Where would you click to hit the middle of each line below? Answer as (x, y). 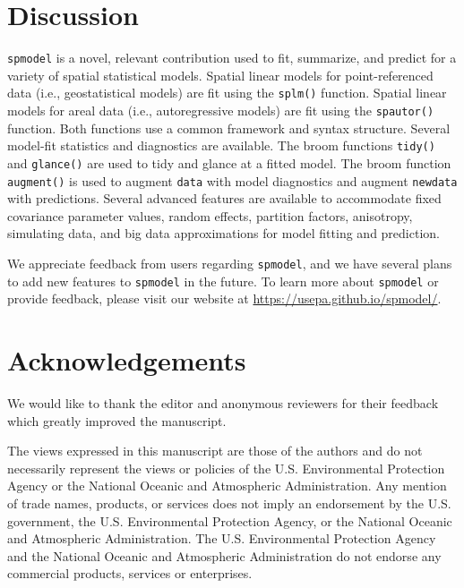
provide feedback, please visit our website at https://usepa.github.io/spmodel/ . (224, 298)
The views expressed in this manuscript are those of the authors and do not (215, 451)
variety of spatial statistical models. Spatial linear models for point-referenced (220, 75)
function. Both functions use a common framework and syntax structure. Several (229, 128)
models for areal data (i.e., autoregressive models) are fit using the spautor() (221, 111)
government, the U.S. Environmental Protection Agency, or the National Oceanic (230, 520)
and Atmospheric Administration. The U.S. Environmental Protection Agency (222, 538)
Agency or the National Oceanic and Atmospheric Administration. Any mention (227, 486)
